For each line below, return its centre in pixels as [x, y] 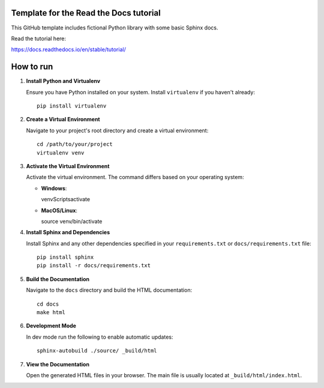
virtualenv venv [61, 153]
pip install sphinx [65, 257]
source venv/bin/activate [72, 221]
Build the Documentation [58, 279]
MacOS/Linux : [59, 210]
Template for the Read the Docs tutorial [86, 13]
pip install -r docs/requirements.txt [94, 265]
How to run [32, 67]
